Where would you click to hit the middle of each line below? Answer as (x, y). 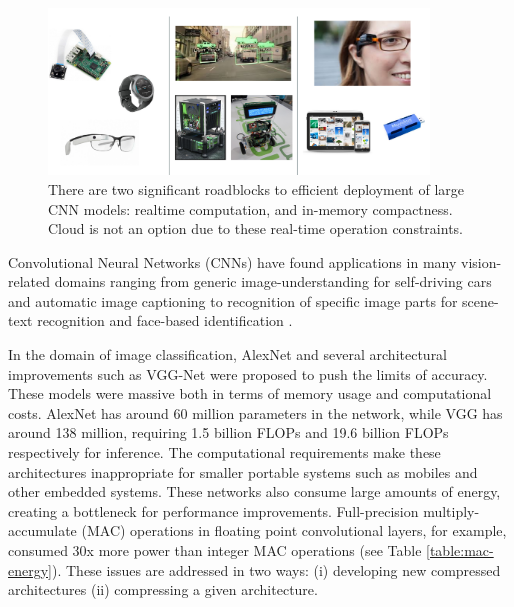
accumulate (42, 530)
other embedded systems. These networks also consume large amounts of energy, (254, 491)
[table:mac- (460, 550)
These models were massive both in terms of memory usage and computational (250, 393)
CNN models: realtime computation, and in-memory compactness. (250, 208)
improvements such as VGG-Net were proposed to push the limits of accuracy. (248, 373)
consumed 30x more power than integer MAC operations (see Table (215, 550)
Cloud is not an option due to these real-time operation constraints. (255, 228)
